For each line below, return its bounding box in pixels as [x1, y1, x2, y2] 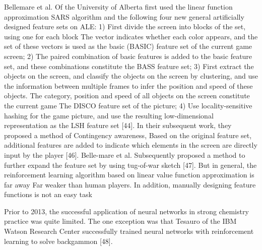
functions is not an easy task [4, 189, 92, 200]
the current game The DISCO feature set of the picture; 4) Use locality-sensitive [4, 100, 252, 110]
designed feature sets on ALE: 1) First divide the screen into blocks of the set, [4, 21, 246, 32]
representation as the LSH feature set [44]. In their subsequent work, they [4, 120, 232, 131]
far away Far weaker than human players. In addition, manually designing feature [4, 179, 256, 190]
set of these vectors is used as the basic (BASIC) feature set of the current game [4, 41, 252, 51]
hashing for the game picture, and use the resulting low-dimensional [4, 110, 214, 120]
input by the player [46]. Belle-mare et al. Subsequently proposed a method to [4, 149, 245, 160]
